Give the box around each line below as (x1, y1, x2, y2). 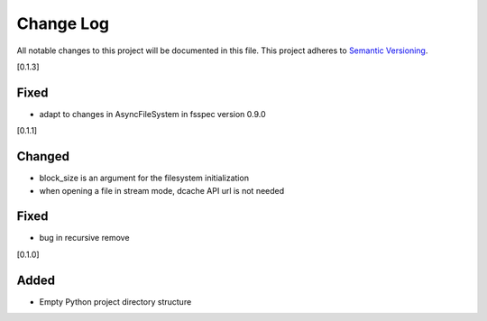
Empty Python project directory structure (39, 296, 192, 307)
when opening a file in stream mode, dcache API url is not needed (39, 185, 285, 196)
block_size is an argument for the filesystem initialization (39, 172, 250, 184)
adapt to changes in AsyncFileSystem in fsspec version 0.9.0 (39, 108, 266, 119)
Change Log (16, 14, 110, 33)
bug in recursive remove (39, 233, 130, 243)
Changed (16, 149, 69, 164)
